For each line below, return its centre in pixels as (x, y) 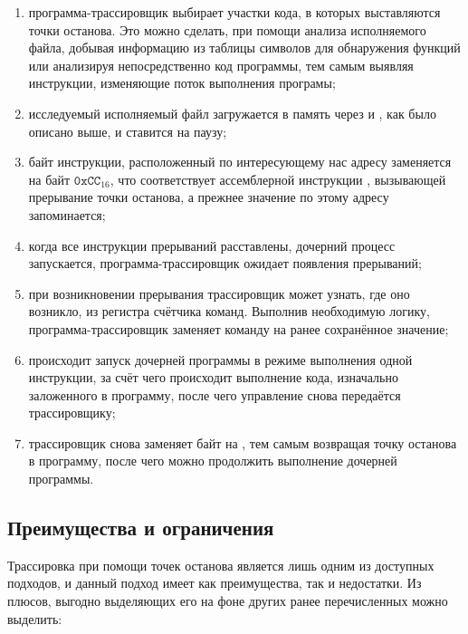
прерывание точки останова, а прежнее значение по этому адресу (209, 197)
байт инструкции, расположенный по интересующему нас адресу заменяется (240, 162)
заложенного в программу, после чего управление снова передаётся (215, 394)
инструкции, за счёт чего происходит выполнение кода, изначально (213, 377)
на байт (49, 179)
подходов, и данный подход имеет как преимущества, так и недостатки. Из (215, 583)
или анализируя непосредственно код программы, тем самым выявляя (221, 65)
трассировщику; (72, 413)
